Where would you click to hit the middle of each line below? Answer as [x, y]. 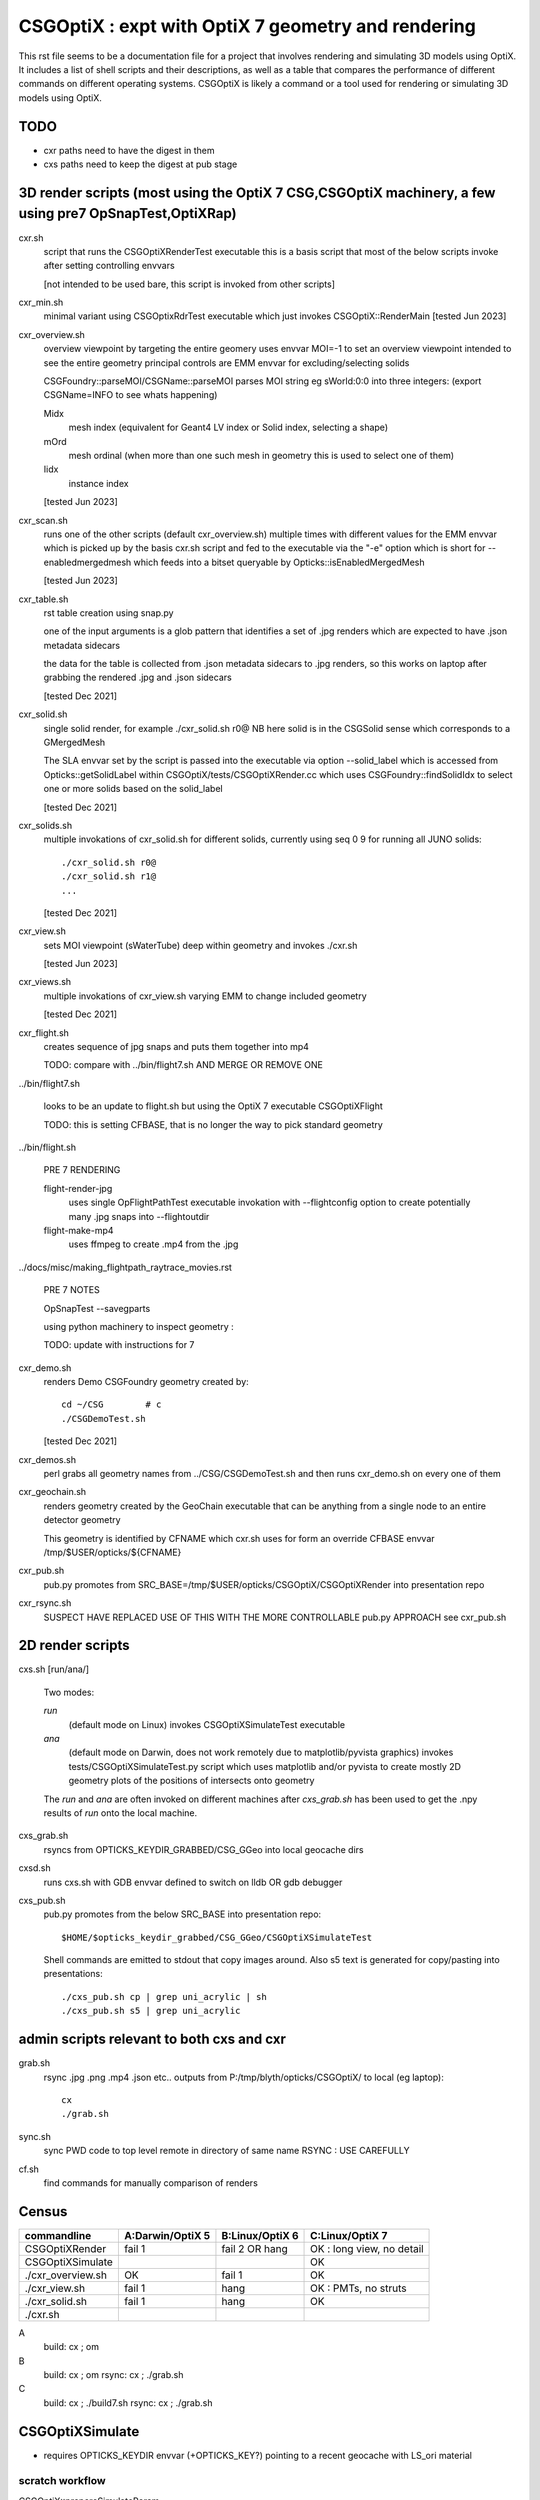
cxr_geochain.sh [52, 1492]
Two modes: [69, 1692]
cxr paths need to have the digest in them [129, 150]
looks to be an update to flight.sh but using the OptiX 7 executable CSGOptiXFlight [213, 1106]
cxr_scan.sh [43, 520]
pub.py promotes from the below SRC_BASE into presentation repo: [182, 1914]
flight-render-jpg [78, 1188]
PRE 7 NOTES [71, 1290]
